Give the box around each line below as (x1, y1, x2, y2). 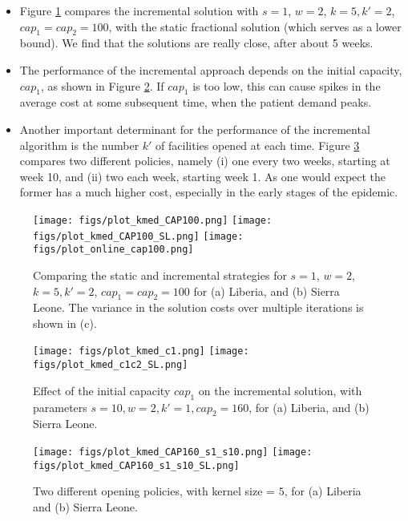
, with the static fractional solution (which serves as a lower (108, 18, 402, 34)
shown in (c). (33, 314, 97, 331)
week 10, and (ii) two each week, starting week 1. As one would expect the (19, 168, 386, 184)
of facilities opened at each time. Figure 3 (156, 136, 360, 153)
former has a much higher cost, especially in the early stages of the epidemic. (19, 184, 398, 200)
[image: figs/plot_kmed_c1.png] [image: (33, 345, 249, 357)
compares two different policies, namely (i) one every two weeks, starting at (19, 152, 390, 169)
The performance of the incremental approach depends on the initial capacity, (19, 61, 402, 78)
